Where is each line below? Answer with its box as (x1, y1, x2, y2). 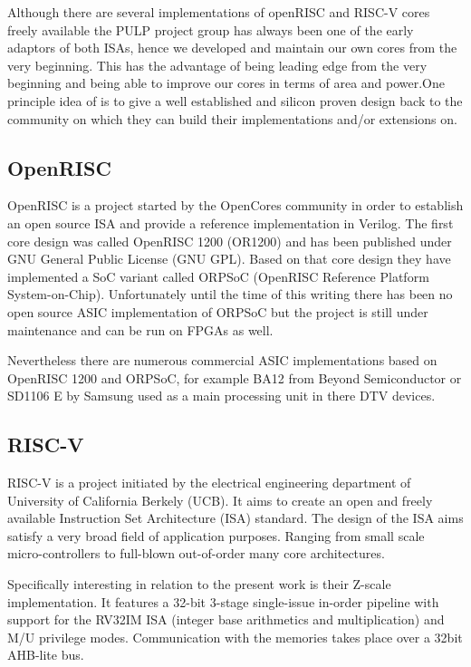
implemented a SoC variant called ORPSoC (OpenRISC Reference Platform (7, 266, 429, 285)
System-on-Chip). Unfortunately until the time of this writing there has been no (7, 285, 453, 304)
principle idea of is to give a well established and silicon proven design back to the (7, 91, 463, 110)
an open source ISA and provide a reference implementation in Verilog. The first (7, 213, 454, 232)
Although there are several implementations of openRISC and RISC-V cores (7, 3, 430, 21)
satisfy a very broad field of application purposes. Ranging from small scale (7, 526, 425, 545)
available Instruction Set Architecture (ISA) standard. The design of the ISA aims (7, 508, 464, 527)
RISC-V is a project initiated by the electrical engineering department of (7, 473, 411, 492)
